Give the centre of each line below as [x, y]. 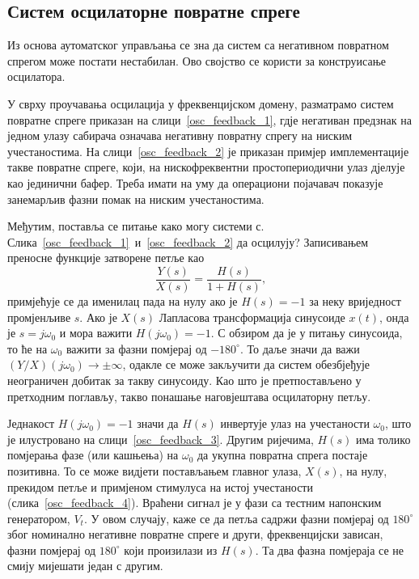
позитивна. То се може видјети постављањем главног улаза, [154, 470]
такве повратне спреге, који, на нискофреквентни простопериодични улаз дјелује [206, 167]
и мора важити [96, 333]
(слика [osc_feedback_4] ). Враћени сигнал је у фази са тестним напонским [195, 503]
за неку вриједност [355, 300]
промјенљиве [39, 317]
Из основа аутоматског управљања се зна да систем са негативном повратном [198, 45]
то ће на [28, 348]
